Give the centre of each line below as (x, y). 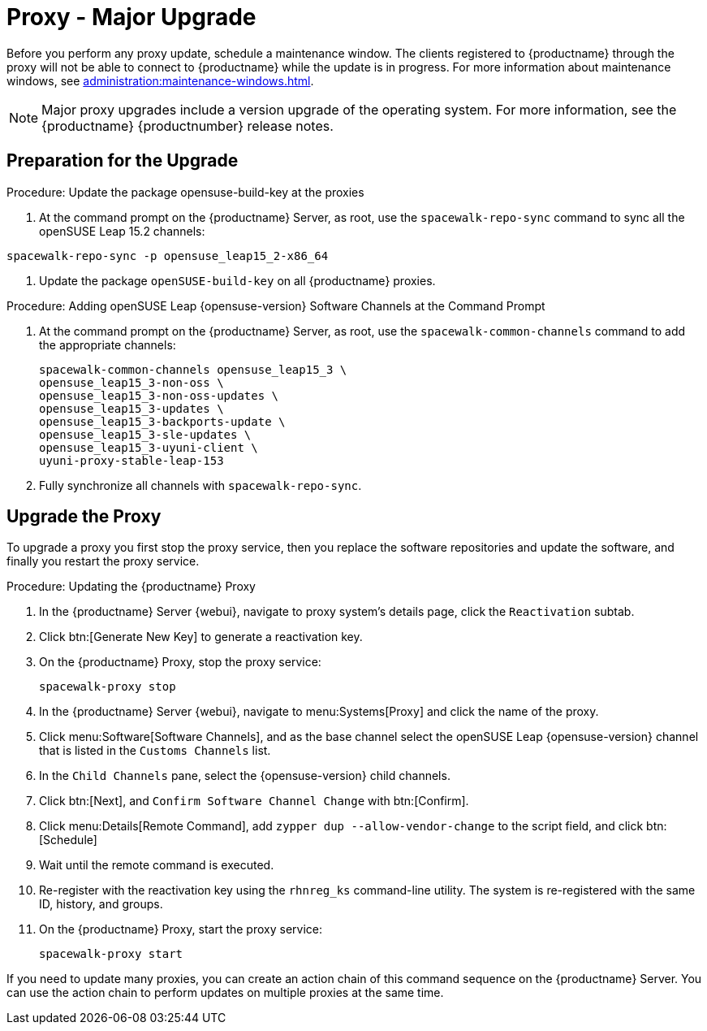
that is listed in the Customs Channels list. (155, 751)
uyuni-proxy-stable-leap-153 (131, 460)
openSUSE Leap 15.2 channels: (122, 231)
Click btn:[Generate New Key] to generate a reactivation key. (201, 637)
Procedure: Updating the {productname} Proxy (131, 587)
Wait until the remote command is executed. (157, 865)
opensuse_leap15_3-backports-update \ (162, 421)
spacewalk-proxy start (111, 954)
